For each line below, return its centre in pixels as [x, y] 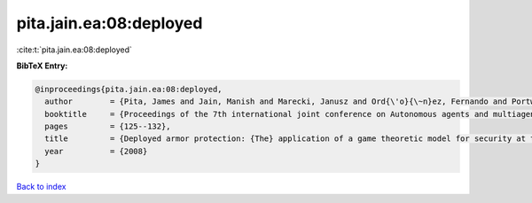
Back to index [41, 187]
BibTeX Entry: [42, 66]
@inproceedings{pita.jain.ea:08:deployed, [129, 89]
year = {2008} [96, 151]
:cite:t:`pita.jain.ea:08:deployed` [74, 50]
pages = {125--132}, [108, 127]
